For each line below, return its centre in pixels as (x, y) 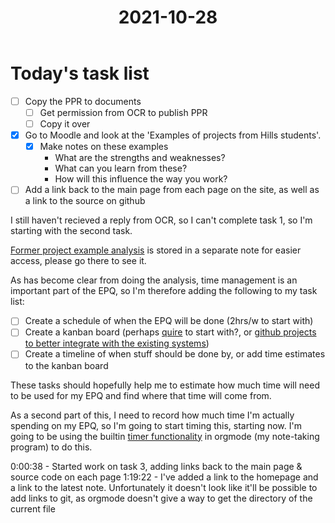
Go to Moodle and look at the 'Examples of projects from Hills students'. (173, 135)
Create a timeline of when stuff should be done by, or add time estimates (175, 354)
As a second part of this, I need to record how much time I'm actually (152, 415)
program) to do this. (51, 447)
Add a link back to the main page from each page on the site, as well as (172, 190)
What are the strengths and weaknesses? (140, 158)
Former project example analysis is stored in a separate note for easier (156, 250)
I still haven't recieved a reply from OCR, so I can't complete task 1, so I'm (161, 220)
